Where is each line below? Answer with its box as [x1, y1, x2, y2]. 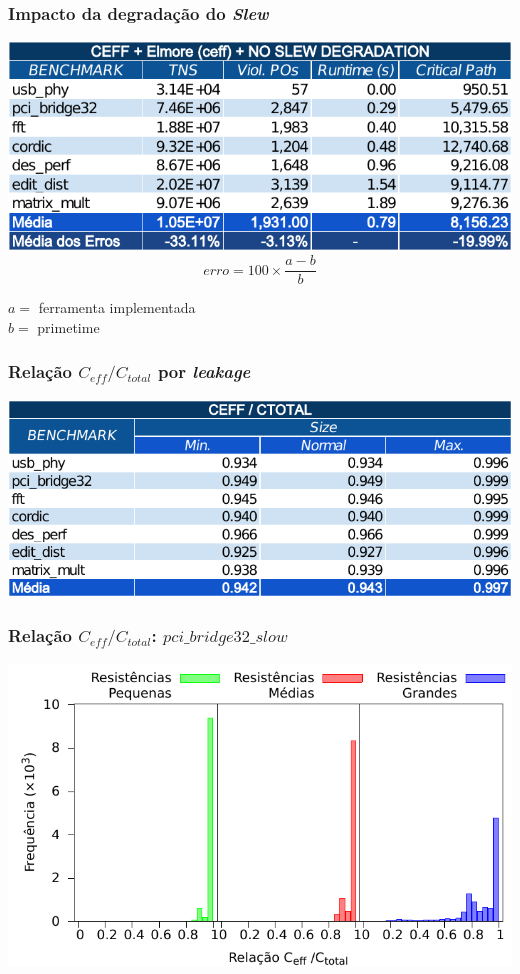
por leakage [157, 359, 251, 384]
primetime [37, 316, 100, 337]
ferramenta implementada [38, 297, 196, 318]
